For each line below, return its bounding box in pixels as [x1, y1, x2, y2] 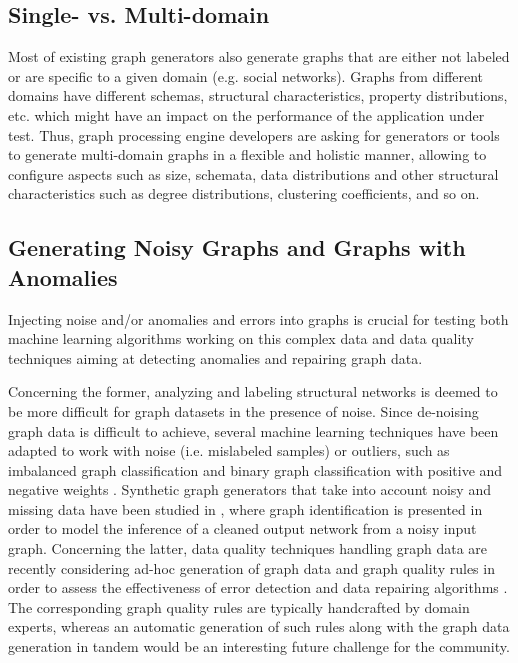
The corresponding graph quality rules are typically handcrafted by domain [8, 596, 470, 617]
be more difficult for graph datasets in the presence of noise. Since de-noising [8, 400, 479, 421]
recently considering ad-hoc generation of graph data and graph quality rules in [8, 557, 495, 578]
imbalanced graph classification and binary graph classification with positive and [8, 459, 503, 480]
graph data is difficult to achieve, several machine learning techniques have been [8, 420, 499, 441]
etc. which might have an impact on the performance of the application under [8, 104, 485, 125]
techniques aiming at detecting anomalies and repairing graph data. [8, 347, 423, 368]
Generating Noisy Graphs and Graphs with [8, 232, 466, 263]
